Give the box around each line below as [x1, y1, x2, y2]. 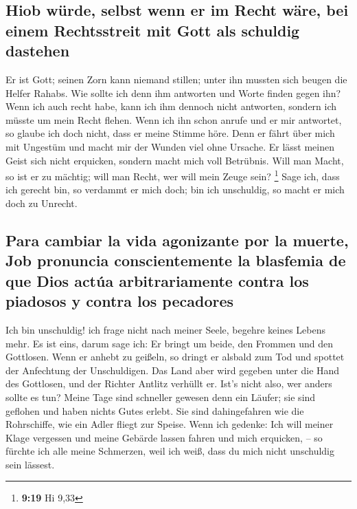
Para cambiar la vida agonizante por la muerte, [5, 229, 349, 250]
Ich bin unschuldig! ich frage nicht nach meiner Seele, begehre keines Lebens [5, 322, 326, 336]
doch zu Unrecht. [5, 195, 78, 210]
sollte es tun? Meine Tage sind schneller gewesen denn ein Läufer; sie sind [5, 389, 316, 404]
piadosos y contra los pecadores [5, 290, 234, 312]
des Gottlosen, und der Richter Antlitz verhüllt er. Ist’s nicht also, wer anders [5, 376, 332, 391]
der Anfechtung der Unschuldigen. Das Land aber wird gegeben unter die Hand [5, 362, 340, 377]
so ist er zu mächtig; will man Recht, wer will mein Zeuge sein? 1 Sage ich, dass [5, 167, 340, 183]
